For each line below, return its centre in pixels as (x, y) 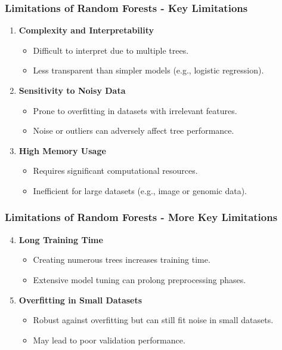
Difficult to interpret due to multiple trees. (111, 50)
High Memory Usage (62, 150)
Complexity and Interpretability (86, 30)
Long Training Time (61, 239)
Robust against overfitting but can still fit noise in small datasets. (153, 320)
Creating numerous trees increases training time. (122, 260)
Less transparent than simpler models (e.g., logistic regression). (148, 70)
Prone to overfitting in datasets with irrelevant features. (135, 110)
